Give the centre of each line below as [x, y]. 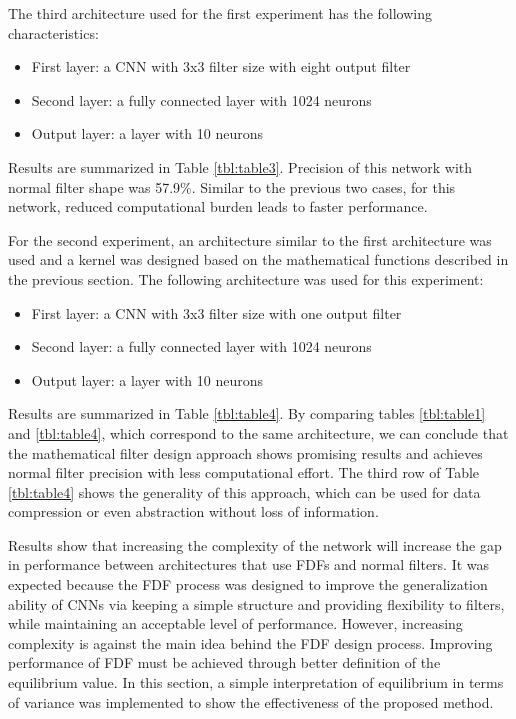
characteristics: [53, 32]
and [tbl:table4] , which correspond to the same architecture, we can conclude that [258, 432]
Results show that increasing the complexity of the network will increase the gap [255, 544]
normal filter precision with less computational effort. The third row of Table [244, 472]
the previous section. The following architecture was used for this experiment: [246, 278]
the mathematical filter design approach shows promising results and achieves [245, 452]
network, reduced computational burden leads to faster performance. [218, 206]
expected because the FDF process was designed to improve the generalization [248, 584]
